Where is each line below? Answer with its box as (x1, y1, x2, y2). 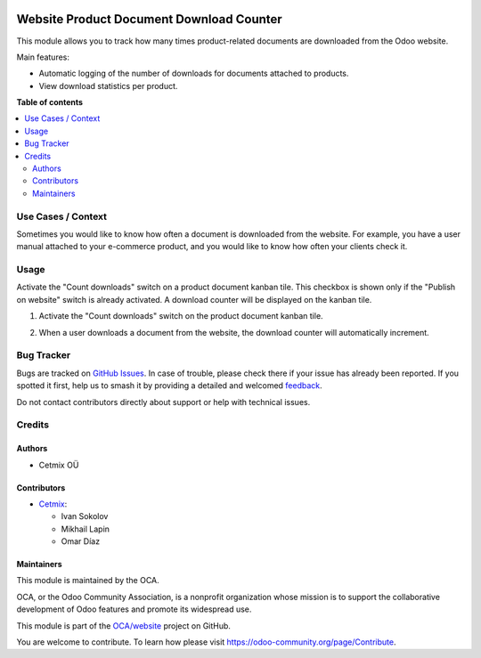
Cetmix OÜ (38, 459, 79, 470)
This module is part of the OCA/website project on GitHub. (16, 620, 232, 631)
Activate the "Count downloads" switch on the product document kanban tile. (38, 311, 324, 321)
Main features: (16, 52, 70, 62)
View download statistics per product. (38, 80, 178, 91)
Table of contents (16, 97, 84, 108)
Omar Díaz (61, 536, 101, 547)
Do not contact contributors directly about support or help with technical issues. (16, 396, 311, 407)
